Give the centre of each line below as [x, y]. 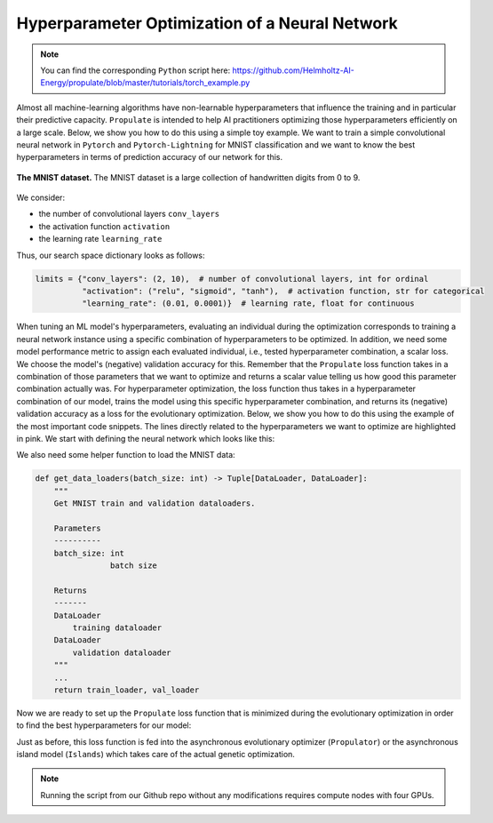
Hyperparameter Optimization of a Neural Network [207, 23]
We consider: [41, 198]
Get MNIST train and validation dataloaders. [155, 503]
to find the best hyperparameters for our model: [104, 725]
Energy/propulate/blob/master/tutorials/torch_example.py [145, 83]
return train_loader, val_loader [127, 690]
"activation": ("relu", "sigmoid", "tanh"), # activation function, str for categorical [283, 291]
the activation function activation [104, 226]
